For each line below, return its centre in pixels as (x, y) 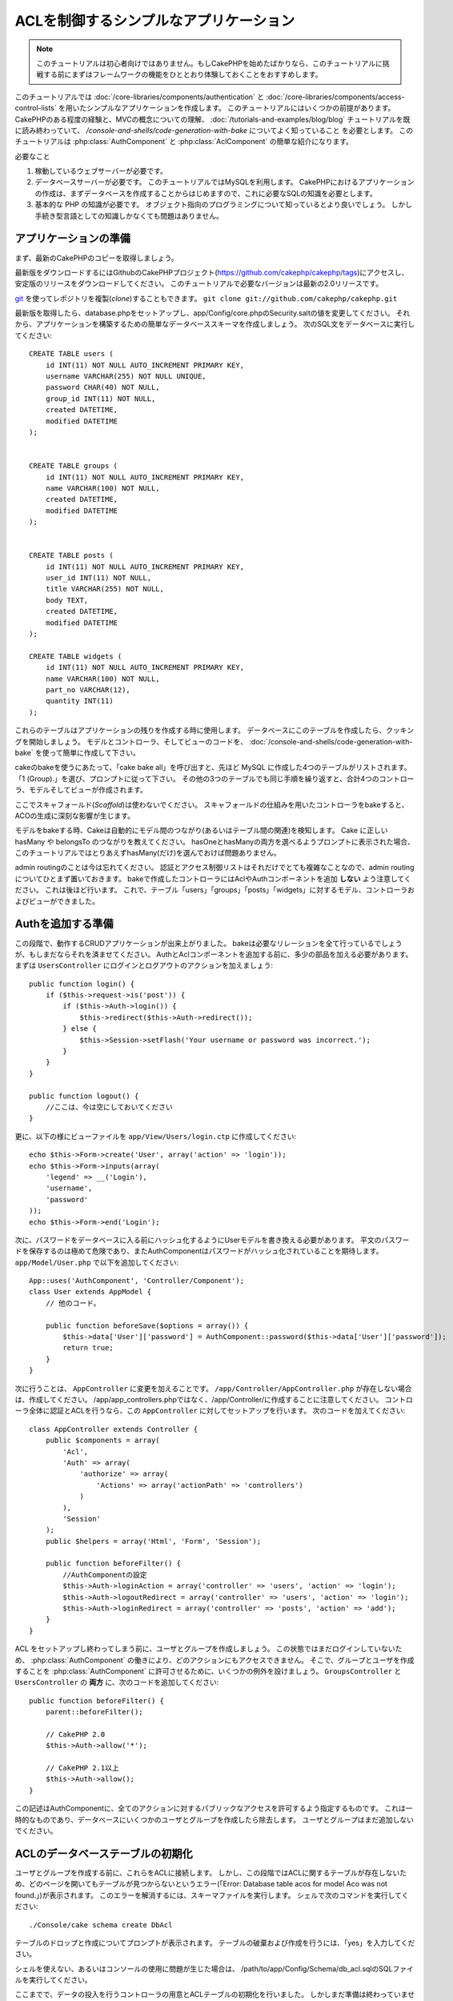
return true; (88, 1348)
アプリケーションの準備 (73, 239)
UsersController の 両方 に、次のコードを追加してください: (117, 1682)
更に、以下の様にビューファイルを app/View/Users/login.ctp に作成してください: (156, 1136)
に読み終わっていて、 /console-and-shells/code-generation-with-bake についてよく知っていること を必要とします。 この (214, 130)
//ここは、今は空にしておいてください (109, 1107)
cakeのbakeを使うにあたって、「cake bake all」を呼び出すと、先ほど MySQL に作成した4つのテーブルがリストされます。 (213, 768)
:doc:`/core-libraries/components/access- (335, 97)
